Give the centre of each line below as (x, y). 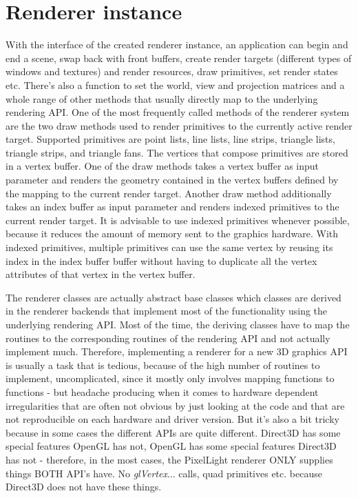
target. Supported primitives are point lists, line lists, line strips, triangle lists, (170, 139)
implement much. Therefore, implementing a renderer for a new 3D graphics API (177, 351)
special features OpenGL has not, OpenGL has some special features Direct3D (171, 446)
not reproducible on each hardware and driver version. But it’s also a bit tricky (172, 419)
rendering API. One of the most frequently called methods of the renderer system (178, 112)
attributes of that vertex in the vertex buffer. (101, 274)
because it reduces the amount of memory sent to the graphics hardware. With (172, 233)
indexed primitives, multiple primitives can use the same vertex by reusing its (169, 247)
